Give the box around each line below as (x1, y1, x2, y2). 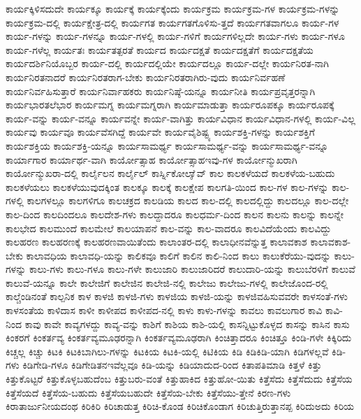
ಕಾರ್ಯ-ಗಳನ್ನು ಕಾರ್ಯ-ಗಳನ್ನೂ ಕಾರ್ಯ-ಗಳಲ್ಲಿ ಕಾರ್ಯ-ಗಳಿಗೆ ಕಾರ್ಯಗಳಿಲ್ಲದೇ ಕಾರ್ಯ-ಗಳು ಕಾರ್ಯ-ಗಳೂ (6, 29, 345, 43)
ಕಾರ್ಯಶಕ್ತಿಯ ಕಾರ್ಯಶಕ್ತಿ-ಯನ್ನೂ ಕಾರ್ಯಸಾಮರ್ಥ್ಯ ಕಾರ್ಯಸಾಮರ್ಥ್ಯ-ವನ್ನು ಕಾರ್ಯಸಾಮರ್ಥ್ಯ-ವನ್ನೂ (6, 138, 328, 152)
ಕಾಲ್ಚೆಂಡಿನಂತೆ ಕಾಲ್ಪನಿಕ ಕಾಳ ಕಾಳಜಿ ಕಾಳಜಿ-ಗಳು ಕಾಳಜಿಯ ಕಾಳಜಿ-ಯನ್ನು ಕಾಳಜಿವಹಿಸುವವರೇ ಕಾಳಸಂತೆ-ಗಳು (6, 289, 348, 304)
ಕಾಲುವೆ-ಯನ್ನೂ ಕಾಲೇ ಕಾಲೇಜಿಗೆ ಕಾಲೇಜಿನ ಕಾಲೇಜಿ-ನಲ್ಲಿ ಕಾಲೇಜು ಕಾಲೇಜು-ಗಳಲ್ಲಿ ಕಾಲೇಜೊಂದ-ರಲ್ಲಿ (6, 275, 328, 290)
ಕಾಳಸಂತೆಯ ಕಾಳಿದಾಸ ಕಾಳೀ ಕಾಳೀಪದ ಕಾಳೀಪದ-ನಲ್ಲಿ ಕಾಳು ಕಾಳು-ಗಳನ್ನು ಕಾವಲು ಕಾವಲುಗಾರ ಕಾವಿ (6, 303, 323, 318)
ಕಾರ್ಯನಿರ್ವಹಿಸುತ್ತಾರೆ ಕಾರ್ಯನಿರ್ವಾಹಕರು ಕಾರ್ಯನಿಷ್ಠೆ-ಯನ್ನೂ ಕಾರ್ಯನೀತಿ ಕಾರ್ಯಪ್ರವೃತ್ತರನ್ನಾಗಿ (6, 83, 316, 98)
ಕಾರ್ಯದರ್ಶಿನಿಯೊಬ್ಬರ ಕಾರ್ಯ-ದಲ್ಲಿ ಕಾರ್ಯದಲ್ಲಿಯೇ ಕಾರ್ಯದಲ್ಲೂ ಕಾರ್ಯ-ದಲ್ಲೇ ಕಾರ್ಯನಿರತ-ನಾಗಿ (6, 56, 329, 71)
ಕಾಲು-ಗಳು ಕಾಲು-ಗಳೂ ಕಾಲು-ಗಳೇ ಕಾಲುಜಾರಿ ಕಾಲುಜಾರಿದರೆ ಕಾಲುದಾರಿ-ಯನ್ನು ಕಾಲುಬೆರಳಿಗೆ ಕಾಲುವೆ (29, 262, 355, 276)
